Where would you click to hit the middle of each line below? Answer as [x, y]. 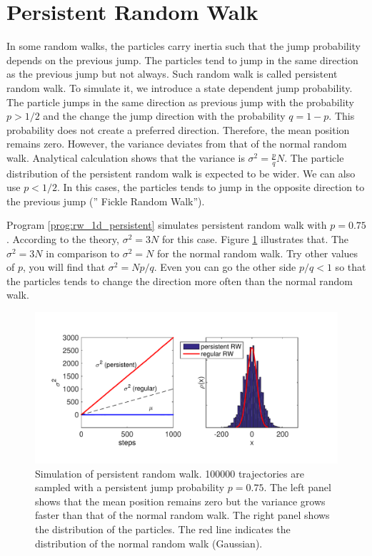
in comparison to [83, 253]
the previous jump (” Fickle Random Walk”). [106, 201]
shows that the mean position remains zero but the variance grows [180, 501]
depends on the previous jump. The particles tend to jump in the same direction [182, 60]
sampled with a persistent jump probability [130, 487]
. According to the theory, [63, 239]
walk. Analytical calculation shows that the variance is [126, 157]
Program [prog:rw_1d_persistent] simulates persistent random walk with [167, 225]
